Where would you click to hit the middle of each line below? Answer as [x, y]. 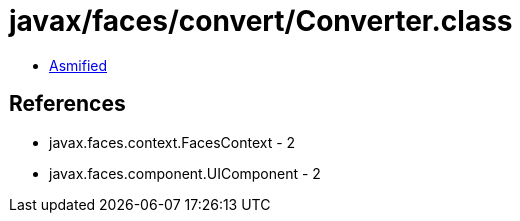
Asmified [78, 65]
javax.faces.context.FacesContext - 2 [172, 142]
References [67, 104]
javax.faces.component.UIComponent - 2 [185, 173]
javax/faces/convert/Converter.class [261, 21]
